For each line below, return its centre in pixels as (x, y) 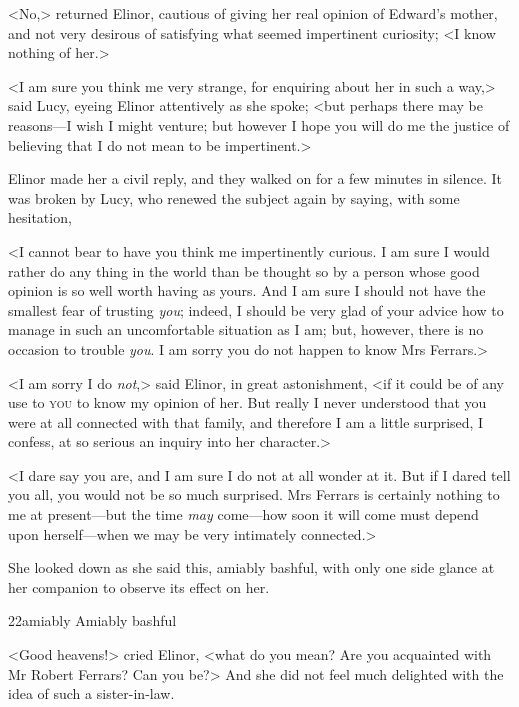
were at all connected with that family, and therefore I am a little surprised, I (246, 421)
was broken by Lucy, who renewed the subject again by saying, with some (234, 197)
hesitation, (40, 217)
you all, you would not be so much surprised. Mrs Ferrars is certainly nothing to (254, 494)
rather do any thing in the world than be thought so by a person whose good (244, 270)
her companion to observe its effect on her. (139, 586)
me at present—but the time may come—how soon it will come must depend (243, 514)
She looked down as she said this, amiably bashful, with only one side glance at (251, 567)
